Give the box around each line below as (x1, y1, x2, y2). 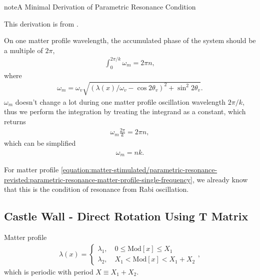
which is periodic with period (4, 266, 93, 276)
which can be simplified (4, 138, 76, 148)
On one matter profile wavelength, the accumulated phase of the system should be (4, 35, 256, 46)
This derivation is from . (4, 18, 78, 29)
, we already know (192, 174, 248, 184)
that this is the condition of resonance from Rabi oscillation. (4, 184, 189, 194)
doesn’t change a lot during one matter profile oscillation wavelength (15, 96, 226, 107)
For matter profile (4, 164, 59, 175)
